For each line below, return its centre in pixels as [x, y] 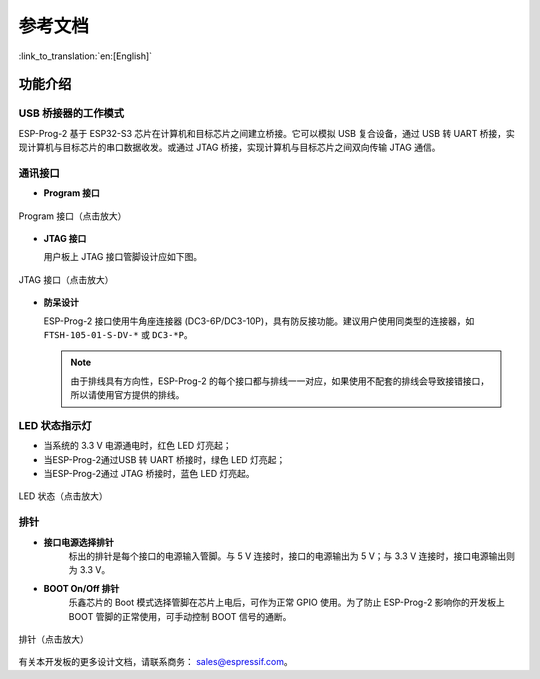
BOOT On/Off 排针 [81, 588]
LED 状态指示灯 [55, 425]
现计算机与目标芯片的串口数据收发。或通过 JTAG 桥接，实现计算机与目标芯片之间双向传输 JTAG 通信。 [229, 147]
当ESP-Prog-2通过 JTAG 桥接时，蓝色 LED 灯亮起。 [149, 474]
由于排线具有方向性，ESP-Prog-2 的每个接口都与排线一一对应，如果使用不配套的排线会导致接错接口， [280, 381]
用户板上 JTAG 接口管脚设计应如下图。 [123, 257]
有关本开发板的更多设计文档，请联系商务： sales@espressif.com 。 [156, 662]
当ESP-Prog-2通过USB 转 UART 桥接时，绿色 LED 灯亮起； [164, 459]
